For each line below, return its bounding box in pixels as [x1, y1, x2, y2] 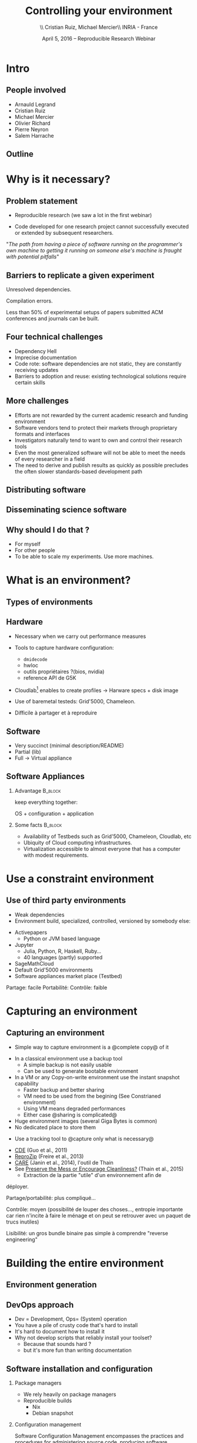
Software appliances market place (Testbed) [14, 972, 122, 979]
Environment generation [6, 1280, 97, 1290]
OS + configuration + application [14, 810, 94, 817]
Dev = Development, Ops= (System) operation [14, 1315, 128, 1322]
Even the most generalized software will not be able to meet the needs [14, 449, 186, 456]
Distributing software [6, 484, 86, 495]
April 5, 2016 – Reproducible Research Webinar [42, 35, 156, 42]
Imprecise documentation [14, 354, 77, 361]
